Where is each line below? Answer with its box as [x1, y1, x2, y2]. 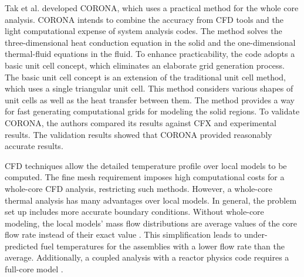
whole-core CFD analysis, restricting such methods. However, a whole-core [5, 182, 272, 194]
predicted [5, 239, 38, 252]
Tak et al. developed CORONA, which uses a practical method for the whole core [5, 2, 299, 13]
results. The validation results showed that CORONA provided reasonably [5, 128, 272, 140]
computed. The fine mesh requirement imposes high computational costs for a [5, 171, 285, 183]
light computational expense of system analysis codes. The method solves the [5, 25, 282, 37]
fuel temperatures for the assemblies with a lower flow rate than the [40, 239, 285, 252]
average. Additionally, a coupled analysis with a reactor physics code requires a [5, 251, 289, 264]
